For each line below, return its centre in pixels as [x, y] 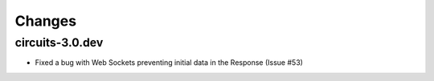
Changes [45, 21]
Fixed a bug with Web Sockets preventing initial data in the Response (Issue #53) [169, 63]
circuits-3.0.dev [59, 43]
